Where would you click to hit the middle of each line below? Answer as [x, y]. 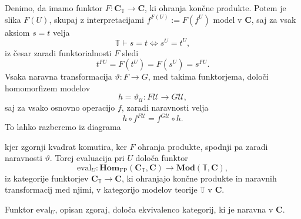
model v [228, 19]
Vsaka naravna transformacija [58, 76]
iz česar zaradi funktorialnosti [58, 52]
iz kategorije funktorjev [47, 178]
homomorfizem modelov [48, 88]
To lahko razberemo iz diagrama [63, 127]
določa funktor [162, 158]
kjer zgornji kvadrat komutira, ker [66, 146]
